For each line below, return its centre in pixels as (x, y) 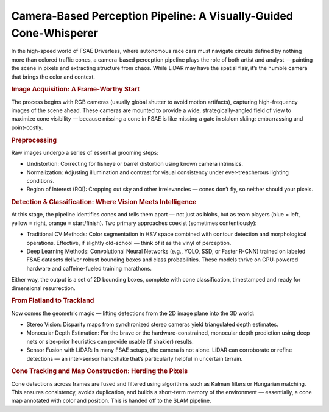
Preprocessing (34, 140)
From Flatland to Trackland (53, 300)
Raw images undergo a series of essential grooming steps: (85, 152)
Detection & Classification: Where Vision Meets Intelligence (104, 202)
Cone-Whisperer (55, 33)
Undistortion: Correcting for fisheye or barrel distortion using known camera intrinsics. (135, 164)
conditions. (41, 180)
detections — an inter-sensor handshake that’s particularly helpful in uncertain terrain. (135, 358)
